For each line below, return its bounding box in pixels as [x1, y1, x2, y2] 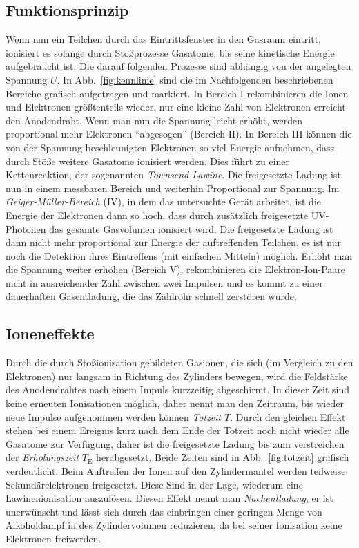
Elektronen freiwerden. [6, 531, 101, 545]
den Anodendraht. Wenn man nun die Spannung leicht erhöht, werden [6, 113, 302, 127]
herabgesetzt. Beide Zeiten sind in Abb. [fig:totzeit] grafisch [96, 450, 349, 464]
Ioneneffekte [6, 323, 95, 344]
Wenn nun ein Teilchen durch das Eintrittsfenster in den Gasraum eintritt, [6, 32, 322, 46]
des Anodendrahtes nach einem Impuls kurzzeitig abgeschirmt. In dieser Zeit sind [6, 382, 349, 397]
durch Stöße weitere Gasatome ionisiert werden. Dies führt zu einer [6, 153, 290, 168]
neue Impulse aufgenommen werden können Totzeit [6, 409, 222, 424]
